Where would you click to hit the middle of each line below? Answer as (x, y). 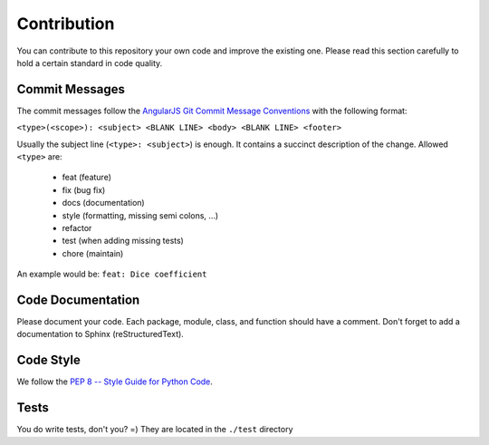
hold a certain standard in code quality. (90, 63)
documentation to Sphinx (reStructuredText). (101, 334)
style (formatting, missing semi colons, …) (140, 215)
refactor (77, 227)
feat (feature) (87, 178)
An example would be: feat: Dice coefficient (112, 274)
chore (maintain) (93, 253)
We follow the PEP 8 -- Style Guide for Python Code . (115, 382)
